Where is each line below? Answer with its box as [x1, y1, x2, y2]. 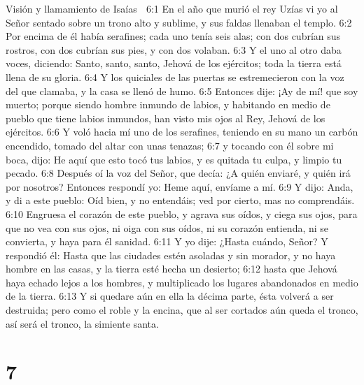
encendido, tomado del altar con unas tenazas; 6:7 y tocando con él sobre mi [6, 138, 334, 152]
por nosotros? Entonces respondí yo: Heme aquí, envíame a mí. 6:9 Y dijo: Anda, [6, 179, 353, 194]
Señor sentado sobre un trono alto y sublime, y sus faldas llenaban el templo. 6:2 [6, 15, 352, 29]
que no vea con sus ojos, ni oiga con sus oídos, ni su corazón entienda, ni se [6, 220, 329, 235]
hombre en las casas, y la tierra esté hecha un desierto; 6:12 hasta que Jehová [6, 261, 337, 276]
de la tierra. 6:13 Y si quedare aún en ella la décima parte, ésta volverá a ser [6, 289, 334, 303]
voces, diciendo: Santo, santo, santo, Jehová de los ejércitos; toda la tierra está [6, 56, 342, 71]
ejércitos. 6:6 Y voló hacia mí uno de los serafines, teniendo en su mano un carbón [6, 124, 358, 139]
